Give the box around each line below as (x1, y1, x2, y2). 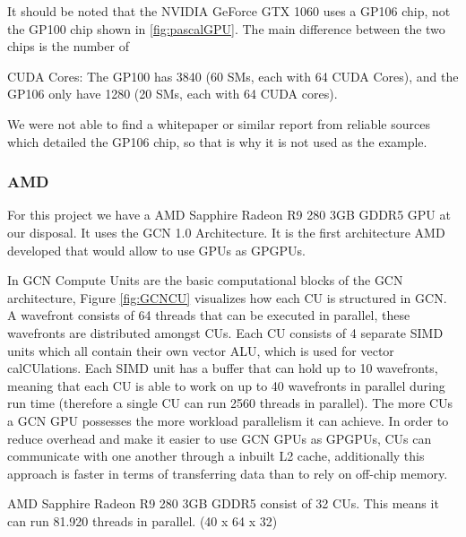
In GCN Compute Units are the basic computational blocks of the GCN (7, 271, 403, 290)
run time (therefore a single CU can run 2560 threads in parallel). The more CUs (7, 394, 453, 412)
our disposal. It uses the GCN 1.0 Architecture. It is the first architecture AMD (7, 222, 445, 241)
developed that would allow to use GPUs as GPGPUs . (7, 240, 306, 259)
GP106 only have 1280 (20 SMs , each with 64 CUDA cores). (7, 84, 338, 103)
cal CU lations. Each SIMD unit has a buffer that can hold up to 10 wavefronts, (7, 359, 438, 377)
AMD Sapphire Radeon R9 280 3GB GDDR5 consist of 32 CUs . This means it (7, 494, 439, 513)
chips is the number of (7, 37, 129, 56)
